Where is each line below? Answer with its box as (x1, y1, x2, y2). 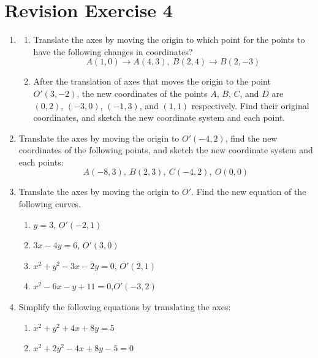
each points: (18, 155, 64, 168)
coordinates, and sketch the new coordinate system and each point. (33, 111, 286, 124)
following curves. (18, 197, 81, 210)
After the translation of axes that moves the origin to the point (33, 75, 271, 88)
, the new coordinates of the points (77, 86, 208, 99)
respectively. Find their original (191, 99, 309, 112)
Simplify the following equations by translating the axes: (18, 300, 231, 313)
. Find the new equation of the (191, 185, 306, 198)
